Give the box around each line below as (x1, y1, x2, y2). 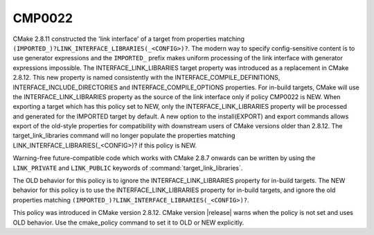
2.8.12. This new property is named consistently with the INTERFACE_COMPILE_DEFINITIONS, (12, 73, 280, 82)
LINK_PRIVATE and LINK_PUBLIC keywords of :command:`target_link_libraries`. (12, 164, 243, 172)
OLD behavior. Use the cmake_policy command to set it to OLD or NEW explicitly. (12, 218, 244, 227)
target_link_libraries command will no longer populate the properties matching (12, 132, 235, 140)
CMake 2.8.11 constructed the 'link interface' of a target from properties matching (12, 35, 245, 43)
